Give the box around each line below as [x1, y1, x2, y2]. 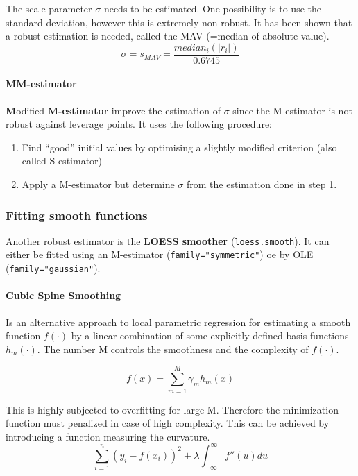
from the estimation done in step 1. [187, 177, 337, 192]
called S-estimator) [22, 153, 103, 168]
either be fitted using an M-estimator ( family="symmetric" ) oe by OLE [6, 247, 314, 262]
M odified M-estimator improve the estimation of [6, 103, 221, 117]
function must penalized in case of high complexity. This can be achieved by [6, 416, 330, 430]
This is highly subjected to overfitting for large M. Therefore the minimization [6, 402, 339, 416]
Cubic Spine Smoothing [6, 288, 121, 303]
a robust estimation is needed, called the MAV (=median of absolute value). [6, 28, 330, 43]
